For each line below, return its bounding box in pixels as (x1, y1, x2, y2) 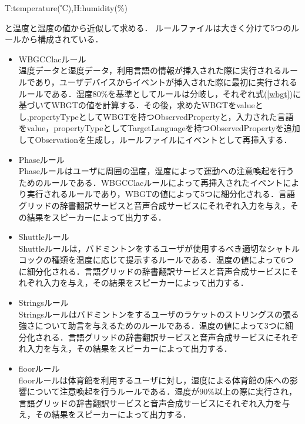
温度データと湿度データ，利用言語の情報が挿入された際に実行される (18, 64, 282, 76)
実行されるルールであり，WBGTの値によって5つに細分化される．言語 (26, 188, 295, 200)
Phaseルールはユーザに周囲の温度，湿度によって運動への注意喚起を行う (18, 165, 294, 177)
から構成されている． (21, 33, 103, 45)
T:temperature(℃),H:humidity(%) (5, 2, 128, 14)
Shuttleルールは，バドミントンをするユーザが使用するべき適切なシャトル (18, 242, 300, 254)
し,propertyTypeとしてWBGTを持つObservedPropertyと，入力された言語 (18, 110, 294, 122)
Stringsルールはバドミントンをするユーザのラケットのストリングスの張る (18, 308, 299, 320)
